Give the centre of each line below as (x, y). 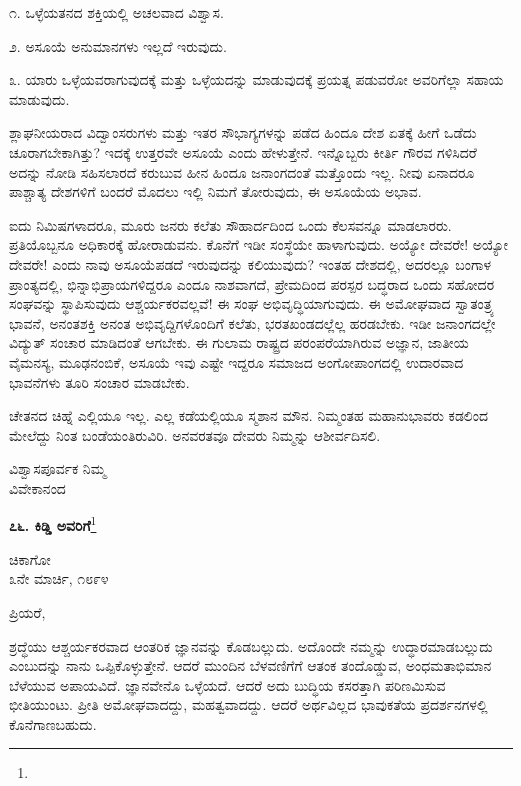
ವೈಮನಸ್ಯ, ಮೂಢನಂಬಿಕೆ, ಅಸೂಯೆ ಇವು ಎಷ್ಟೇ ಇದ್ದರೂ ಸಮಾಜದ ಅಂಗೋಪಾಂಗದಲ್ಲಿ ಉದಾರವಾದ (236, 361)
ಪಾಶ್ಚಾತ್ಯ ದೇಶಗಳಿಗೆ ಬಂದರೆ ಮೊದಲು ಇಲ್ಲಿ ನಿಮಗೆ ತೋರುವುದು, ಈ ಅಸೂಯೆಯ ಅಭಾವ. (215, 191)
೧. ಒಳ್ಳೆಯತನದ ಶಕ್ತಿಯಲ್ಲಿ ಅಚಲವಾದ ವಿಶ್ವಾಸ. (116, 12)
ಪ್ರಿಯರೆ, (27, 611)
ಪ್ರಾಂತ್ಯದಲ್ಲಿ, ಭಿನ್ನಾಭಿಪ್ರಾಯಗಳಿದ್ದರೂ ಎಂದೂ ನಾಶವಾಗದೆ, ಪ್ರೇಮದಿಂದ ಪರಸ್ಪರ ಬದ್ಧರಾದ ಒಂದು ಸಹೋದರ (252, 283)
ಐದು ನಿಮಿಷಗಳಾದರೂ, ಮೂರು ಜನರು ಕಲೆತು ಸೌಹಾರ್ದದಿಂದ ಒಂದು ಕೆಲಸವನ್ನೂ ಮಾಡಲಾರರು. (230, 224)
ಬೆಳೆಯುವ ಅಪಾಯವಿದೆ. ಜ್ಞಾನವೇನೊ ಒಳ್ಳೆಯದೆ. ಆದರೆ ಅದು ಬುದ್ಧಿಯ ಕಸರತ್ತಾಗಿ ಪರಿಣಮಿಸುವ (227, 684)
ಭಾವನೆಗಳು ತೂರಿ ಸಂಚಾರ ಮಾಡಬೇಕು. (99, 381)
